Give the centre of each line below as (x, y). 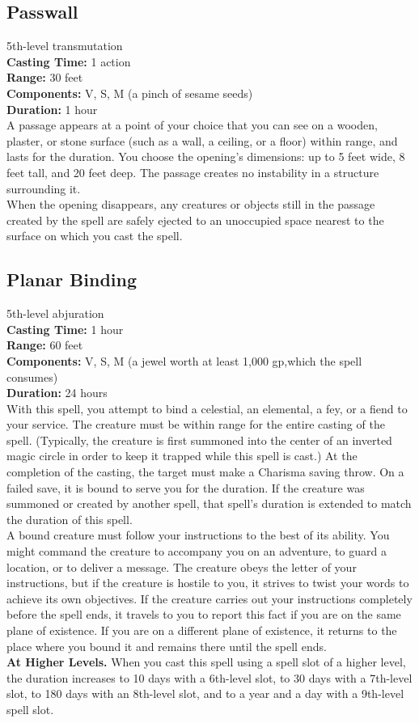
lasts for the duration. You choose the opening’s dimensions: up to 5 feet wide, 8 (206, 156)
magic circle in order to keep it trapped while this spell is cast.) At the (182, 456)
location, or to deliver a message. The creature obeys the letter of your (182, 567)
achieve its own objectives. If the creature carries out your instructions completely (209, 598)
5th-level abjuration (55, 313)
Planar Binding (72, 279)
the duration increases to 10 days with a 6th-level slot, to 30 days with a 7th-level (209, 677)
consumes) (32, 376)
